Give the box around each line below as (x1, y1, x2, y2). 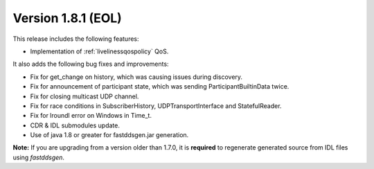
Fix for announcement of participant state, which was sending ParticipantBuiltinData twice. (30, 82, 290, 91)
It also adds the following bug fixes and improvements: (12, 60, 169, 69)
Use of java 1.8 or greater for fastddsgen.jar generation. (30, 131, 189, 139)
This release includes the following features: (12, 35, 139, 43)
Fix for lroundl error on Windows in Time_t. (30, 112, 152, 120)
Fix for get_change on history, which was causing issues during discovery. (30, 73, 242, 81)
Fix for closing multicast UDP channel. (30, 92, 139, 100)
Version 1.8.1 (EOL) (12, 10, 123, 26)
